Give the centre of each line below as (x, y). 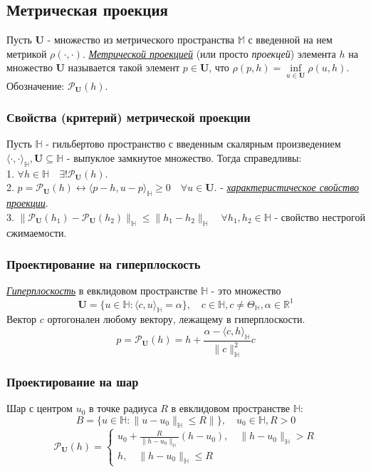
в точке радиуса (123, 408)
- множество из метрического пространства (141, 40)
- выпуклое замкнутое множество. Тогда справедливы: (184, 158)
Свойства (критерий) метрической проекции (129, 117)
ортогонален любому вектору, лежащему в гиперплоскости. (176, 319)
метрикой (27, 53)
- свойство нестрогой (320, 216)
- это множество (246, 291)
